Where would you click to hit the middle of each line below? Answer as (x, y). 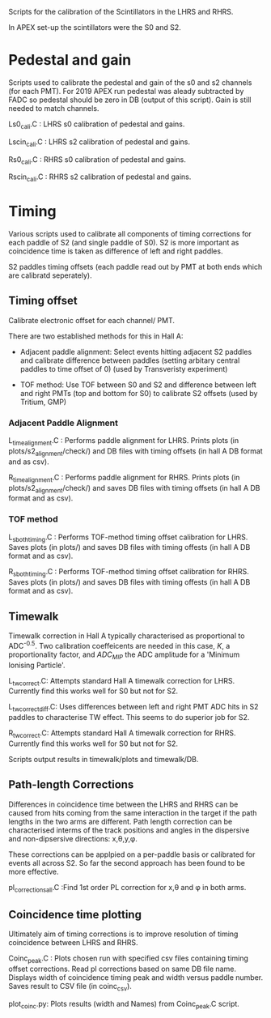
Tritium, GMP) (43, 402)
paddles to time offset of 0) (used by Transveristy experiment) (124, 368)
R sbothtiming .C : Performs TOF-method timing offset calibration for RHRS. (129, 573)
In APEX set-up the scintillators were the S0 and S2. (95, 27)
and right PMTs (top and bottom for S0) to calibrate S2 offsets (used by (139, 393)
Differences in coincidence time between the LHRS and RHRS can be (123, 804)
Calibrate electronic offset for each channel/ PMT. (92, 320)
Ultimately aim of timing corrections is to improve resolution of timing (123, 934)
